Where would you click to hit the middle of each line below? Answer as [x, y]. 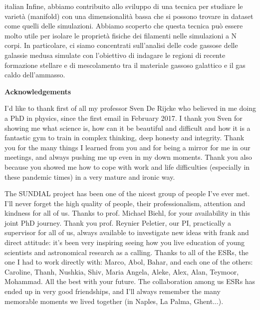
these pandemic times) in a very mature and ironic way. [90, 176]
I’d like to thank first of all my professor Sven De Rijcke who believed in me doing [130, 108]
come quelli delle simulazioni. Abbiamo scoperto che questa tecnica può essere [124, 26]
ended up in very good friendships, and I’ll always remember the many [113, 291]
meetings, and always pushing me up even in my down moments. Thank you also [128, 157]
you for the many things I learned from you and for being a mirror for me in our [128, 147]
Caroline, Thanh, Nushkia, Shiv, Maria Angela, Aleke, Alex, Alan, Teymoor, [122, 271]
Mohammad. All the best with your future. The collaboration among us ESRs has [130, 281]
